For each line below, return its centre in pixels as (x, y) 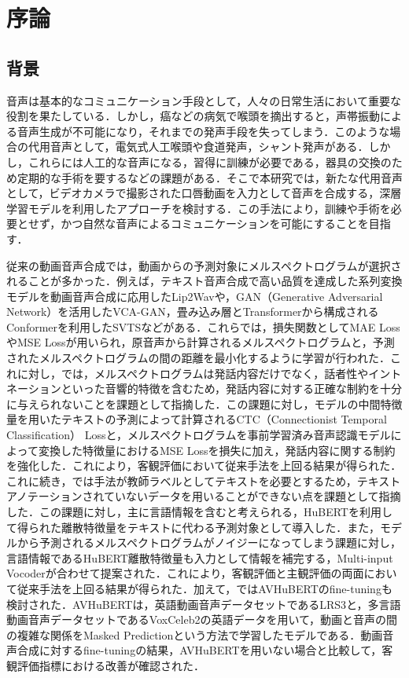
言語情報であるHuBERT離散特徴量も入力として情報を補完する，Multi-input (200, 557)
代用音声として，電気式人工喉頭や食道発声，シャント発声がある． (198, 147)
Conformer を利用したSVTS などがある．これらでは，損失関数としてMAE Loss (203, 326)
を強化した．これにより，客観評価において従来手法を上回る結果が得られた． (204, 465)
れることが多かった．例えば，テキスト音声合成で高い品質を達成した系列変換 (204, 281)
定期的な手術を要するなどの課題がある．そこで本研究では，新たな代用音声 (210, 177)
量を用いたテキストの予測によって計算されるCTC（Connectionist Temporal (197, 419)
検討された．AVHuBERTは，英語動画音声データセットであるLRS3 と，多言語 (204, 604)
